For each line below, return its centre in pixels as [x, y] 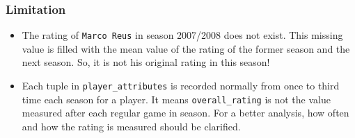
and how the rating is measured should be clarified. [131, 126]
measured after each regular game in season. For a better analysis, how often [186, 113]
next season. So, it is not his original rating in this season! [146, 62]
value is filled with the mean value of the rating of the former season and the [186, 48]
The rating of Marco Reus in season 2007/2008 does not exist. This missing [182, 35]
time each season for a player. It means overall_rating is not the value [176, 99]
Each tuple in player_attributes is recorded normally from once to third [181, 86]
